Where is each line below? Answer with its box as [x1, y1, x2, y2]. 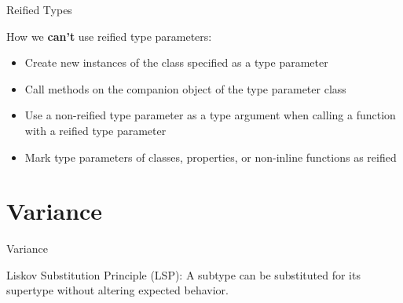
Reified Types [6, 2, 72, 17]
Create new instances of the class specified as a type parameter [24, 54, 328, 71]
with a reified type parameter [24, 122, 167, 138]
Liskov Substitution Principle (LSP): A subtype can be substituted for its [6, 266, 361, 283]
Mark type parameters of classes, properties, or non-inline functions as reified [24, 148, 397, 165]
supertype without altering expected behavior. [6, 282, 229, 298]
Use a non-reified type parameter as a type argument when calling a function [24, 107, 396, 123]
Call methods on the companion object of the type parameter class [24, 80, 346, 97]
